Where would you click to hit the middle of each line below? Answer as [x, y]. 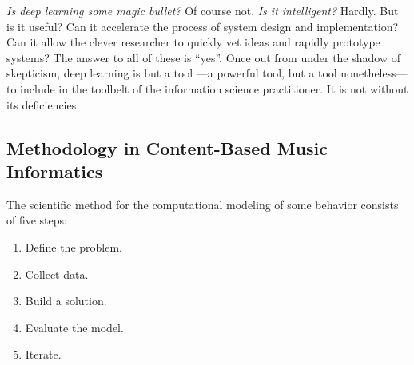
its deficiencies [42, 104]
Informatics [55, 171]
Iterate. [43, 354]
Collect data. [57, 274]
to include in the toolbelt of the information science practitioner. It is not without [207, 88]
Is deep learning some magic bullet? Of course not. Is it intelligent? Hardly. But [203, 10]
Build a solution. [66, 301]
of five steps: [37, 220]
